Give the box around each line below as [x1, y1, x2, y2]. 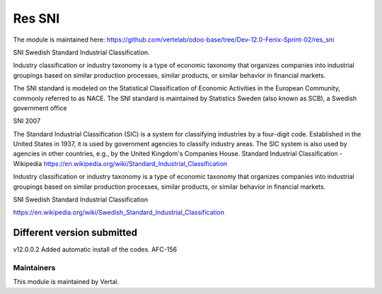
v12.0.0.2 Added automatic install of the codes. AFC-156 [13, 245, 177, 254]
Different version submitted [13, 227, 138, 239]
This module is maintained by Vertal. [13, 278, 120, 286]
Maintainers [13, 263, 56, 273]
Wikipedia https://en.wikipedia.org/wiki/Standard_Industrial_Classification [13, 159, 228, 167]
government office [13, 103, 67, 112]
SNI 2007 [13, 117, 41, 125]
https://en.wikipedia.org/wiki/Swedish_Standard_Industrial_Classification [13, 208, 225, 217]
